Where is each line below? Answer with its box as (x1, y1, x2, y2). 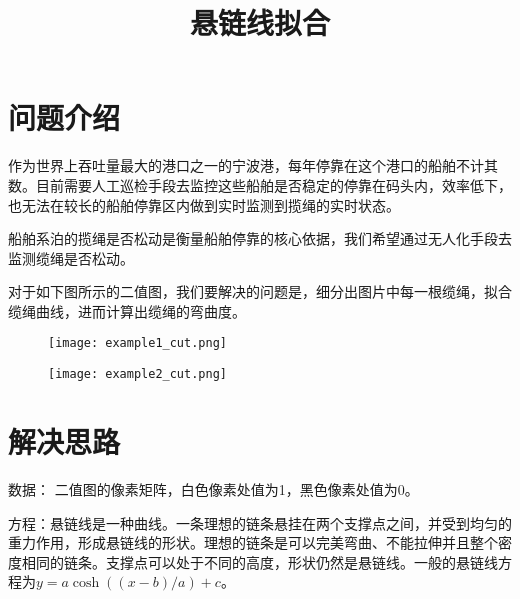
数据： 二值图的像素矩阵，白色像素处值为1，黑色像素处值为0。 (8, 478, 419, 499)
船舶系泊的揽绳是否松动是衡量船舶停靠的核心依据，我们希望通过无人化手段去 (8, 228, 512, 249)
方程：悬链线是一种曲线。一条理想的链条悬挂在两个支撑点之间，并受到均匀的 (8, 512, 512, 533)
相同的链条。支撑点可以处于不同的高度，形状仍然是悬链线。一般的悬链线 (21, 551, 498, 572)
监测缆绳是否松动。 (8, 247, 134, 268)
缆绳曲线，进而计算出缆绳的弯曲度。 (8, 300, 246, 321)
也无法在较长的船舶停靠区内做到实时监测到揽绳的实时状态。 (8, 194, 400, 215)
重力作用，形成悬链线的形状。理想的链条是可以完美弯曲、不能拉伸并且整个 (8, 532, 498, 553)
